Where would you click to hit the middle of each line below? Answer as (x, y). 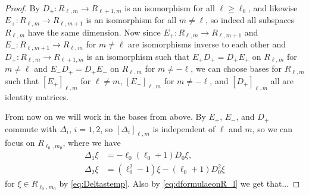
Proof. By (22, 8)
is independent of (184, 128)
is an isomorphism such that (138, 56)
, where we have (92, 143)
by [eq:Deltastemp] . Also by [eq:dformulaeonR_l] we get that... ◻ (180, 183)
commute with (31, 128)
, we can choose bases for (236, 68)
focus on (20, 143)
